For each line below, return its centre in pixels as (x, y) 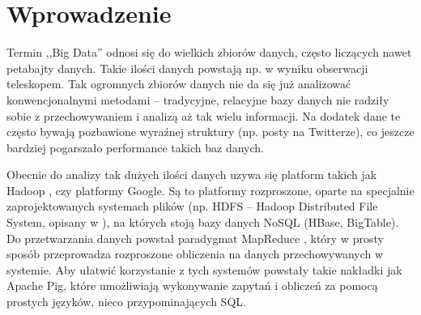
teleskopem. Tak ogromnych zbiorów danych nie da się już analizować (179, 84)
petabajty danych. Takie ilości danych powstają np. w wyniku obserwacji (187, 68)
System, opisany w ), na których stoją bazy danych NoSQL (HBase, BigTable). (203, 222)
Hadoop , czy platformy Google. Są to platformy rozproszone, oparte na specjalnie (210, 190)
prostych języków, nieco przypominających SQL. (126, 302)
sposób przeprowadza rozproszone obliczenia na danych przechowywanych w (195, 254)
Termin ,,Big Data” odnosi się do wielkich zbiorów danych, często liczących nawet (209, 52)
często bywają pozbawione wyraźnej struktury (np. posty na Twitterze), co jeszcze (210, 132)
